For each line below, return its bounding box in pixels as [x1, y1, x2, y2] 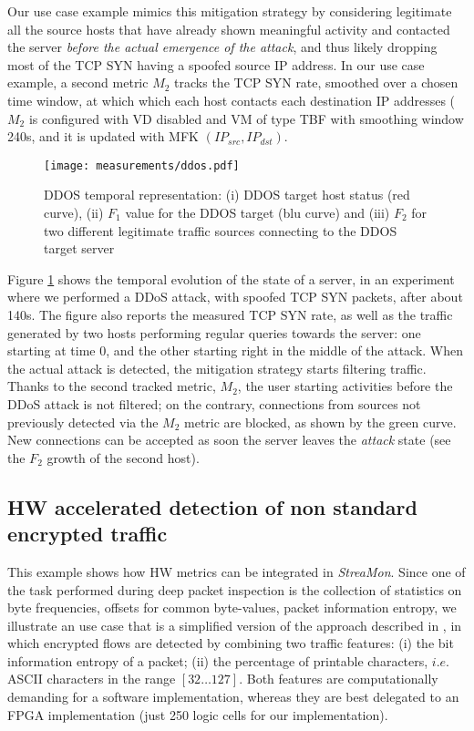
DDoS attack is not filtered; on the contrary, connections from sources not [7, 394, 421, 413]
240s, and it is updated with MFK [7, 127, 199, 146]
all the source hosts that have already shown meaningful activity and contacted [7, 19, 450, 38]
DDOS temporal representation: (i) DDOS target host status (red [44, 185, 410, 204]
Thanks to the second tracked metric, [7, 376, 216, 396]
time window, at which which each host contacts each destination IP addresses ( [7, 90, 456, 109]
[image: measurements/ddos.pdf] [44, 159, 240, 172]
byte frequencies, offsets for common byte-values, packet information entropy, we [7, 598, 457, 617]
